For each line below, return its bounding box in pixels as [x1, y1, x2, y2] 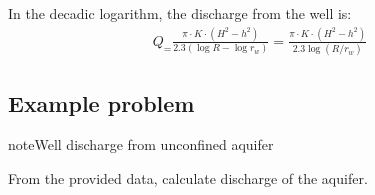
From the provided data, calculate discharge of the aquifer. [8, 168, 368, 189]
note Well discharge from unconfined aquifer [8, 134, 274, 155]
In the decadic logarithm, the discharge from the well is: [8, 3, 352, 23]
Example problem [8, 87, 195, 118]
